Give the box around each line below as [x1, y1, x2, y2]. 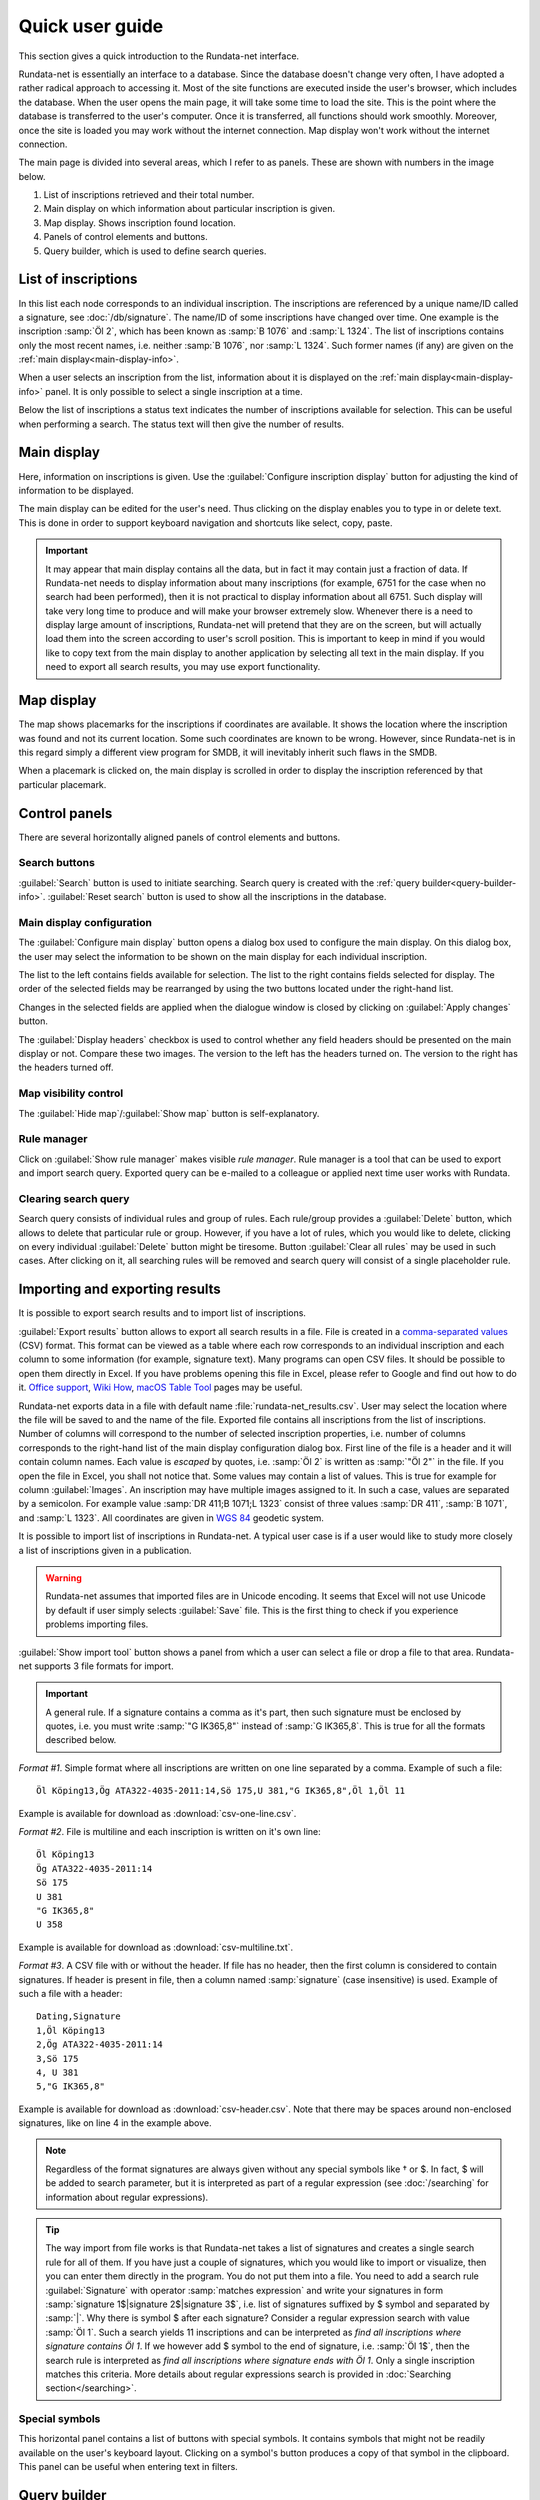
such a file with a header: [18, 1987, 123, 1999]
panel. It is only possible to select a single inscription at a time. [45, 385, 304, 397]
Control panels [18, 805, 113, 822]
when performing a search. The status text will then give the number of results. [18, 418, 345, 430]
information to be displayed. [18, 484, 134, 496]
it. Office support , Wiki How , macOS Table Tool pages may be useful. [18, 1381, 303, 1394]
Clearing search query [18, 1191, 130, 1205]
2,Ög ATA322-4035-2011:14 [36, 2039, 164, 2050]
